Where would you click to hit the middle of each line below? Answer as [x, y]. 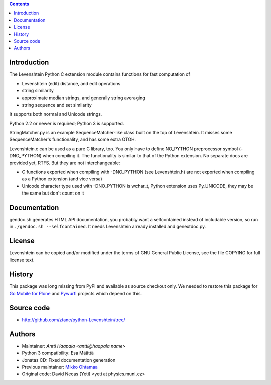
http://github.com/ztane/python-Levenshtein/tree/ [74, 320]
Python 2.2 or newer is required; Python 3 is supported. [67, 123]
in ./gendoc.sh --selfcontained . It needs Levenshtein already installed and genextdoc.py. [108, 227]
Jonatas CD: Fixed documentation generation [69, 360]
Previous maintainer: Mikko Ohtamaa [60, 367]
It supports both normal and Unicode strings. [56, 114]
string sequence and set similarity [57, 105]
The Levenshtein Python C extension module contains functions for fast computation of [100, 74]
